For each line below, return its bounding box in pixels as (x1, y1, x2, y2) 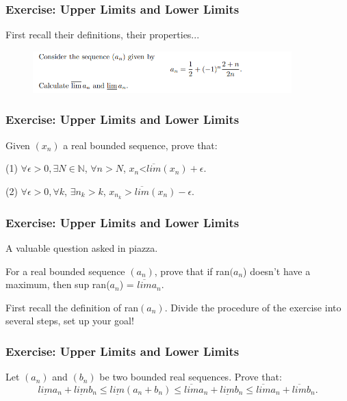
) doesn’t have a (243, 263, 311, 278)
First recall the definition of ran (5, 300, 139, 314)
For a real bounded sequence (5, 263, 125, 278)
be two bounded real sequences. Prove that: (99, 370, 282, 384)
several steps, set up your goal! (5, 313, 134, 328)
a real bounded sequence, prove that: (63, 138, 218, 152)
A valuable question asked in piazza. (5, 240, 158, 255)
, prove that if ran (154, 263, 230, 278)
